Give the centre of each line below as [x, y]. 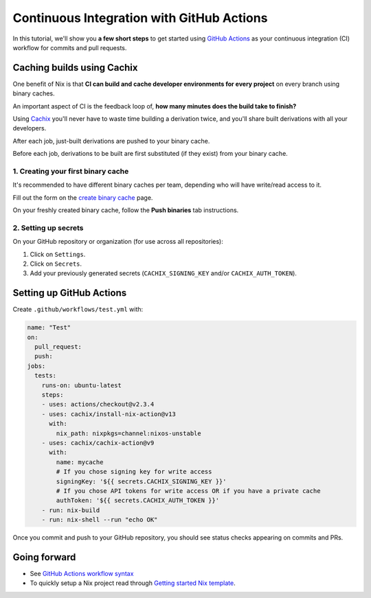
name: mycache [80, 462]
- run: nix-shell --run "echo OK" [100, 520]
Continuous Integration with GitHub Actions [140, 18]
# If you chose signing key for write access [134, 472]
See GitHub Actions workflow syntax [82, 574]
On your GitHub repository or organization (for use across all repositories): [118, 242]
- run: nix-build [71, 510]
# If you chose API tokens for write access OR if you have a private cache [188, 491]
